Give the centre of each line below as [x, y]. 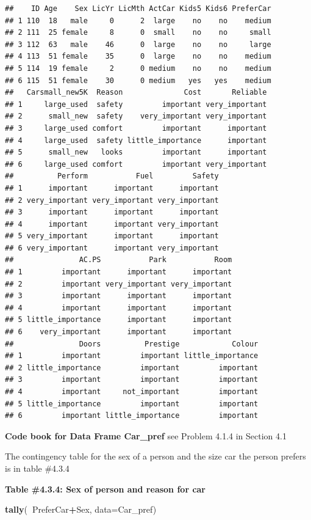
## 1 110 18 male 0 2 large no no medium [138, 20]
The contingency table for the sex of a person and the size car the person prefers [155, 456]
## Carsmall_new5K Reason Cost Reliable [136, 93]
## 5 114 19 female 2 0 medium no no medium [138, 68]
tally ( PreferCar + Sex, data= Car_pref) [81, 509]
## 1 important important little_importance [132, 356]
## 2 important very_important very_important [119, 284]
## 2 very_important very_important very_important [112, 200]
